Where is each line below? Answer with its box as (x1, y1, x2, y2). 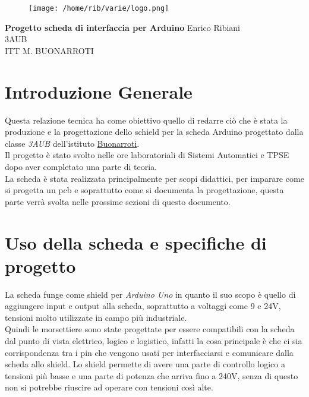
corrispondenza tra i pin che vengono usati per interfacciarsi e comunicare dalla (5, 346, 294, 358)
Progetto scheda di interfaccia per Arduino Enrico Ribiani (5, 21, 240, 33)
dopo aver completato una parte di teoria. (5, 160, 157, 172)
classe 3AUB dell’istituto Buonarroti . (5, 137, 140, 149)
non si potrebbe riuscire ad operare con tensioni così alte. (5, 381, 213, 393)
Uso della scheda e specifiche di (5, 230, 267, 254)
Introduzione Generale (5, 79, 193, 103)
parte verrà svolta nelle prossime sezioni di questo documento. (5, 195, 231, 207)
